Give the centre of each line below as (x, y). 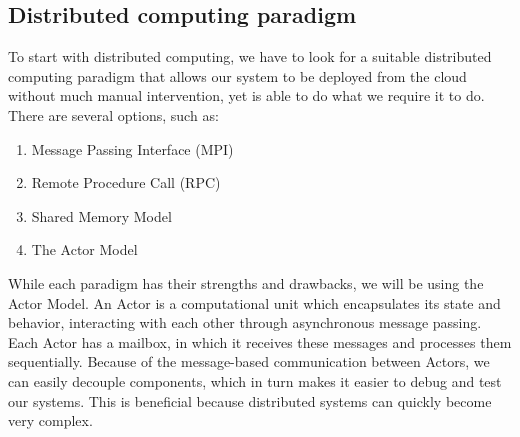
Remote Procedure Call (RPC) (126, 182)
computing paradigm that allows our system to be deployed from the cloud (237, 75)
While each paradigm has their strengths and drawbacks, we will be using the (246, 282)
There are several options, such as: (113, 114)
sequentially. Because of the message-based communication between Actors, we (249, 361)
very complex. (50, 420)
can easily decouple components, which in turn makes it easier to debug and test (255, 380)
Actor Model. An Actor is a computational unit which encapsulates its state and (254, 302)
